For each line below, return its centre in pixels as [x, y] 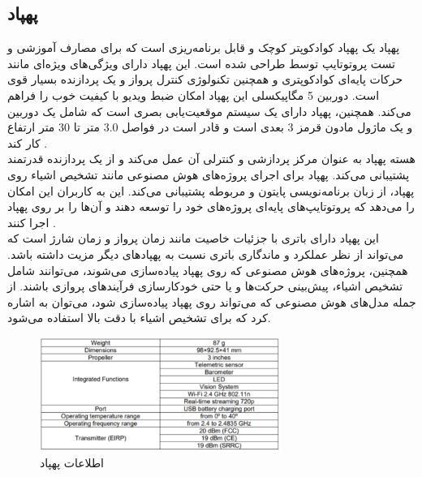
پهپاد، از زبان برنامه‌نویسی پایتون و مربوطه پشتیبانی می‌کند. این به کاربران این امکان [211, 190]
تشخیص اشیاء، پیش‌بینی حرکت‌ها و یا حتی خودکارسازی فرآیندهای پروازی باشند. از [205, 286]
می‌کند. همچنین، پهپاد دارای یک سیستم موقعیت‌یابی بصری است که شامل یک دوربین [209, 111]
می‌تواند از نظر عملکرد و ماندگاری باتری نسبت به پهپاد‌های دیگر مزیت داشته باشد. [206, 254]
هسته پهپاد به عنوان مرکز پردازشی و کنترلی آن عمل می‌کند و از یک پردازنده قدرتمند [211, 159]
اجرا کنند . [32, 222]
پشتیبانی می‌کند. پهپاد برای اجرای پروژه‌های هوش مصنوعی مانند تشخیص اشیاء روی [209, 174]
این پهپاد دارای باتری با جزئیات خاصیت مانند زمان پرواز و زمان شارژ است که [193, 238]
